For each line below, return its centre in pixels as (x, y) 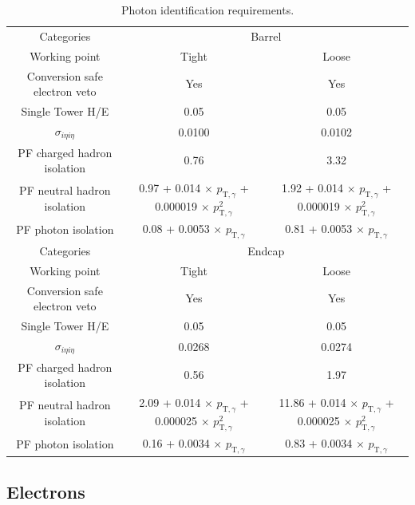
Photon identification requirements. (207, 10)
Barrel (266, 36)
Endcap (266, 250)
